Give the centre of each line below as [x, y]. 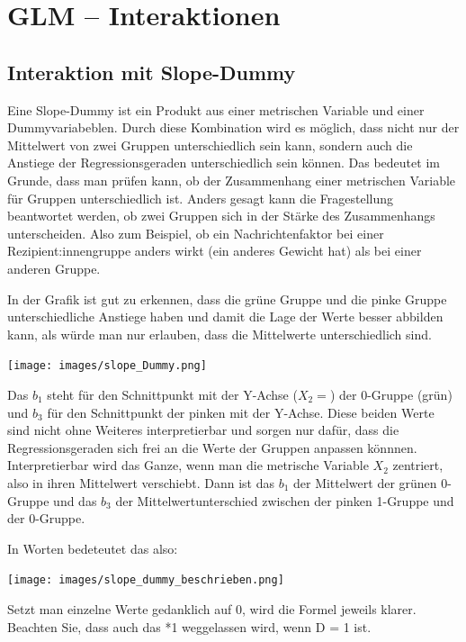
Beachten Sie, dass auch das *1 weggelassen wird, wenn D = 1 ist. [189, 626]
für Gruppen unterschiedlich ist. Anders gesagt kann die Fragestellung [201, 198]
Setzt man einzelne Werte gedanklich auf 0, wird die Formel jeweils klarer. [212, 608]
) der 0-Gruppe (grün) [391, 394]
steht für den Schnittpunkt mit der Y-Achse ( [172, 394]
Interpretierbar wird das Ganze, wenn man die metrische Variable [188, 465]
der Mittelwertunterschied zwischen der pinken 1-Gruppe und [285, 500]
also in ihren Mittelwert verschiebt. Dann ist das [141, 482]
